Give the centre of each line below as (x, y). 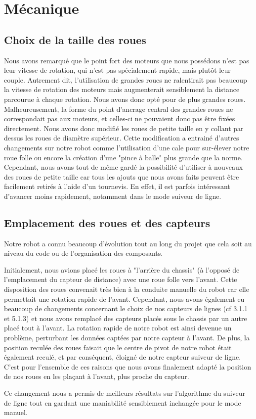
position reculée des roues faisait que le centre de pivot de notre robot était (118, 347)
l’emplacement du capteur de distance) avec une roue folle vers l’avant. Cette (121, 279)
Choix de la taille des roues (75, 39)
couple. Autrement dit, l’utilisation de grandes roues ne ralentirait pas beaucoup (126, 79)
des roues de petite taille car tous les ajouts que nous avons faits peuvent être (122, 176)
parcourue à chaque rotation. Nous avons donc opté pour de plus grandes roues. (125, 99)
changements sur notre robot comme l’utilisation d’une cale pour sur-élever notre (127, 147)
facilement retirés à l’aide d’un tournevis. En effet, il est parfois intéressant (117, 186)
